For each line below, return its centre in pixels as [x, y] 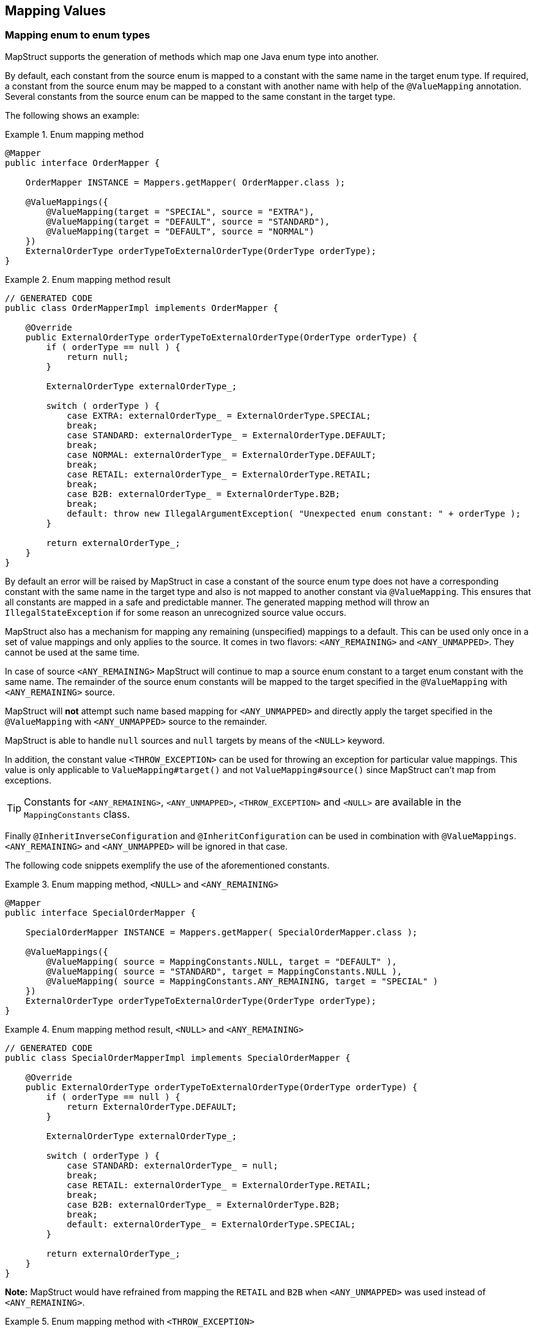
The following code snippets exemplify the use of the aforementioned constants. [167, 865]
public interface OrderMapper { [82, 163]
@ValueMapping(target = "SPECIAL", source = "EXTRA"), [180, 211]
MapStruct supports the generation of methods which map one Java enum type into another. [192, 56]
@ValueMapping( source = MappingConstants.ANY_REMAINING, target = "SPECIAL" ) [242, 981]
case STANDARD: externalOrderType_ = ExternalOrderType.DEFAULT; [227, 435]
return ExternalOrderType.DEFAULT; [152, 1106]
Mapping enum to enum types [78, 35]
